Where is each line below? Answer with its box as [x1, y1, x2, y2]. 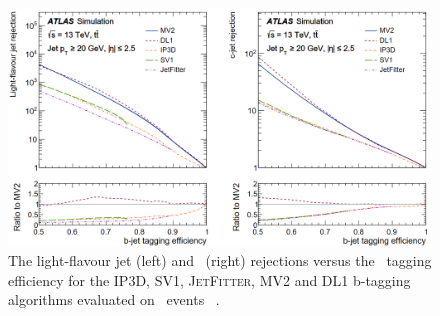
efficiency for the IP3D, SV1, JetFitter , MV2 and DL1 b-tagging [8, 269, 411, 290]
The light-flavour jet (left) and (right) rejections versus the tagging [8, 250, 432, 271]
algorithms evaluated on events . [8, 289, 220, 310]
